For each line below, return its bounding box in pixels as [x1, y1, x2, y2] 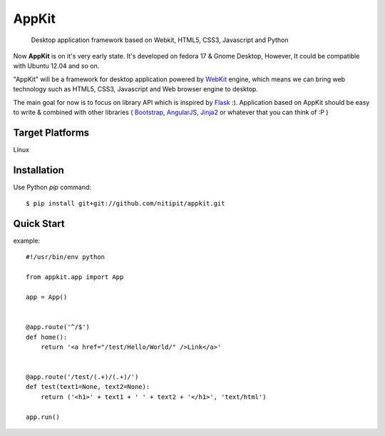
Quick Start [13, 218, 65, 230]
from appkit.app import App [26, 273, 124, 281]
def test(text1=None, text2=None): [26, 382, 150, 391]
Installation [13, 164, 64, 176]
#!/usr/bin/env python [26, 253, 106, 261]
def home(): [26, 333, 68, 341]
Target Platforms [13, 126, 90, 138]
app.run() [26, 412, 60, 421]
